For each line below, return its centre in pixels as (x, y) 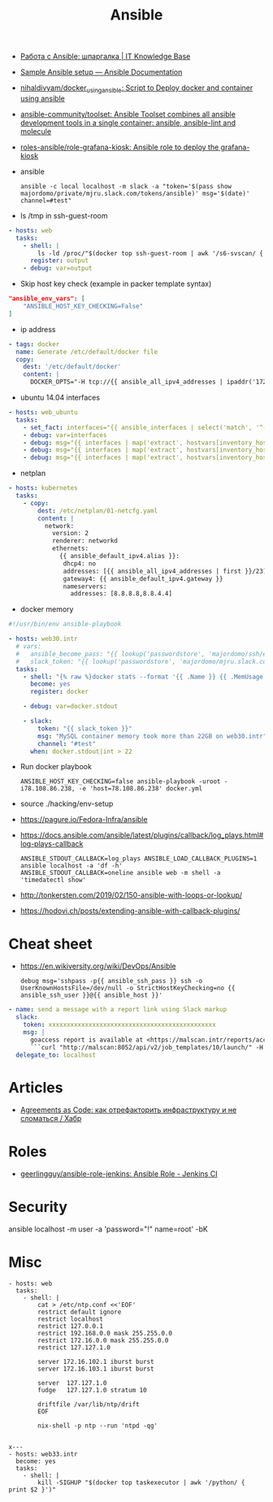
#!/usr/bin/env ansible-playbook (65, 624)
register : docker (59, 692)
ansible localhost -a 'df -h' (71, 866)
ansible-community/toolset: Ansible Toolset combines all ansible (128, 114)
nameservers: (85, 587)
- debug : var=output (58, 268)
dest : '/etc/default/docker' (72, 367)
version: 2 (70, 534)
